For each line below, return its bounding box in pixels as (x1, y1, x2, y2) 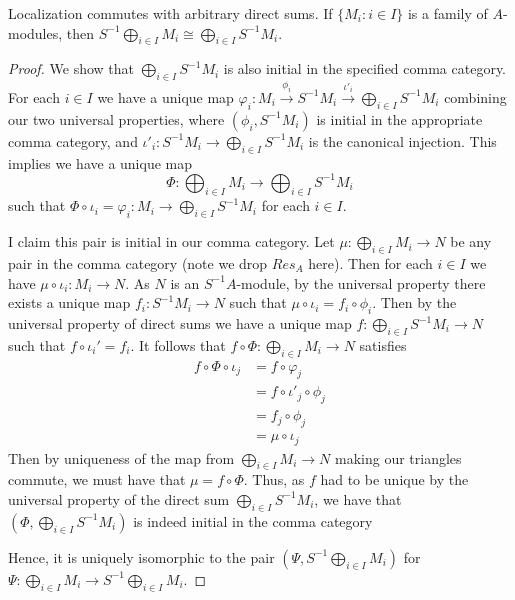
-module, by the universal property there (236, 272, 486, 293)
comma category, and (8, 130, 138, 151)
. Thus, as (243, 469, 305, 490)
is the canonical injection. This (308, 130, 497, 151)
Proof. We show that (8, 58, 135, 79)
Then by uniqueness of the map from (8, 447, 235, 468)
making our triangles (335, 447, 462, 468)
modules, (8, 22, 63, 43)
